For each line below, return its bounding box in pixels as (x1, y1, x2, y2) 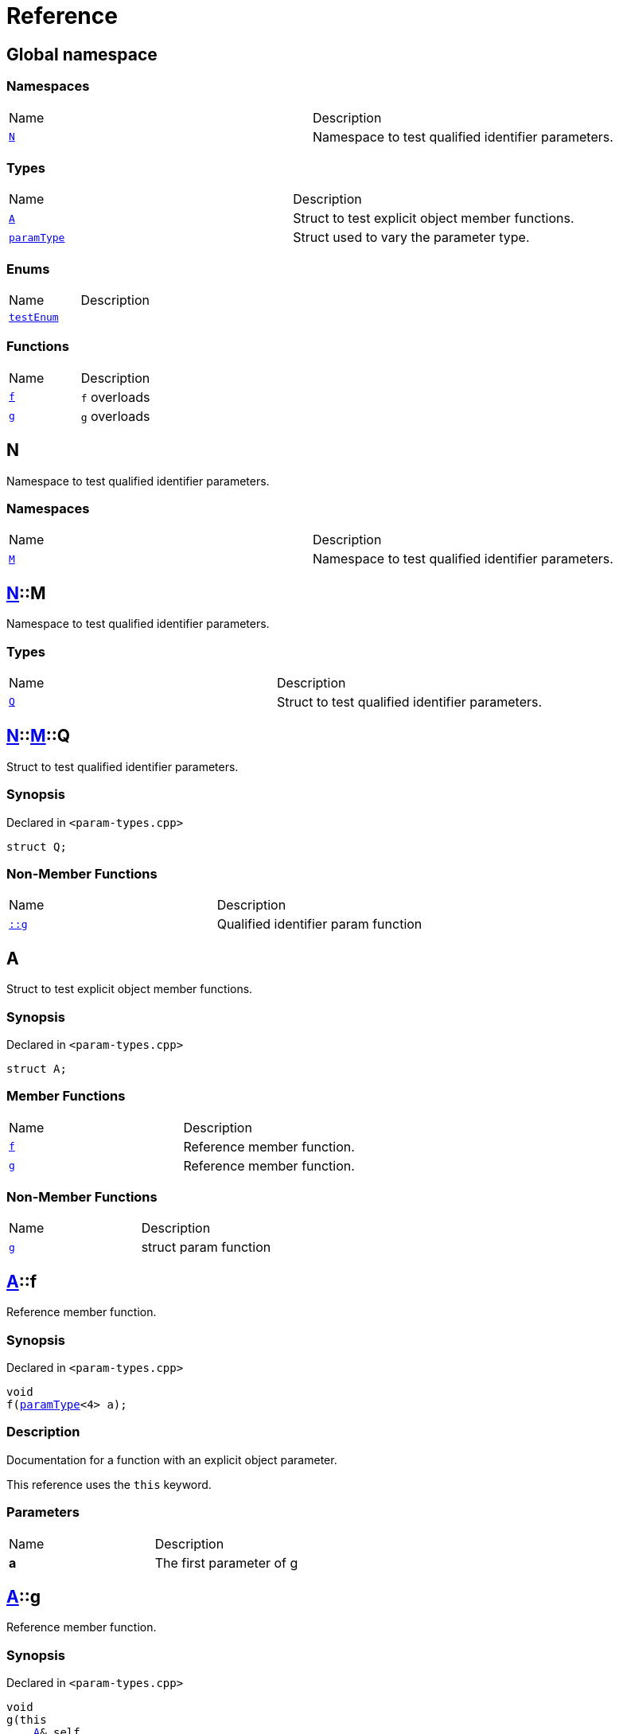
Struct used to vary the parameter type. (293, 229, 530, 246)
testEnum (9, 311, 59, 324)
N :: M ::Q (6, 726, 70, 746)
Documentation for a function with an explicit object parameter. (6, 1452, 337, 1467)
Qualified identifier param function (216, 916, 422, 933)
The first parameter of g (154, 1554, 298, 1571)
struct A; (6, 1062, 67, 1075)
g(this (6, 1713, 47, 1727)
